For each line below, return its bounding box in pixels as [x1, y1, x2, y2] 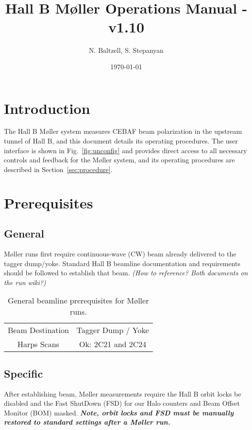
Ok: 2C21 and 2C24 [79, 338, 147, 350]
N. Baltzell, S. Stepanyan [89, 45, 164, 55]
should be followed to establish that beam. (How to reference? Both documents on [4, 268, 248, 278]
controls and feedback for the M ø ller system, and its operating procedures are [4, 155, 235, 165]
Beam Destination [8, 324, 69, 336]
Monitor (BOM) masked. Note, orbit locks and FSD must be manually [4, 407, 234, 417]
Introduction [4, 98, 90, 118]
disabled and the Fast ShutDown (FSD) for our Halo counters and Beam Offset [4, 398, 240, 408]
